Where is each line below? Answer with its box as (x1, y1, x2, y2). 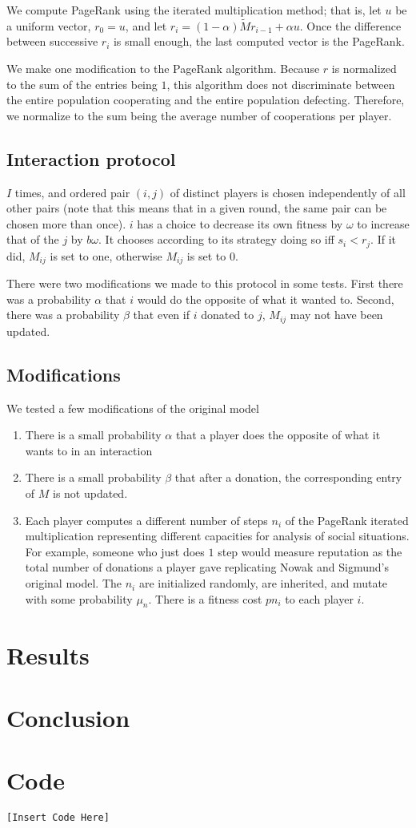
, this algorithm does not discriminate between (166, 75, 395, 92)
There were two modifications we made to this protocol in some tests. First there (6, 275, 403, 292)
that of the (6, 231, 59, 248)
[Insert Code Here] (6, 812, 110, 824)
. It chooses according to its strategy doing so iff (98, 231, 334, 248)
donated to (201, 306, 254, 323)
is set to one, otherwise (50, 247, 162, 264)
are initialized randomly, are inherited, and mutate (138, 575, 388, 592)
